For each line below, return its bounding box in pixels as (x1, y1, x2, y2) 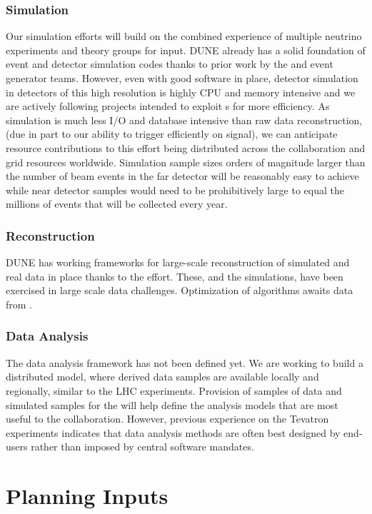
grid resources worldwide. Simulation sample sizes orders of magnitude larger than (6, 154, 366, 169)
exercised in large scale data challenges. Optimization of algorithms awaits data (6, 283, 353, 298)
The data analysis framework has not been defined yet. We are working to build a (6, 355, 363, 370)
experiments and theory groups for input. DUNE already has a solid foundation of (6, 42, 366, 57)
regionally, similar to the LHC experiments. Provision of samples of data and (6, 383, 342, 398)
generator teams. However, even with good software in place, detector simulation (6, 71, 358, 85)
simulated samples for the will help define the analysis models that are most (6, 397, 338, 412)
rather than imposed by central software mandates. (31, 439, 254, 454)
